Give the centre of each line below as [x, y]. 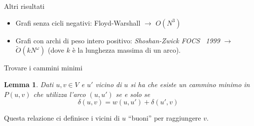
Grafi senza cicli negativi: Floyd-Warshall [78, 22]
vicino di [109, 84]
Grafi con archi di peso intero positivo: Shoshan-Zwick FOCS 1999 [118, 40]
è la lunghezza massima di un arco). [127, 50]
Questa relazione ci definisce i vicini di [62, 118]
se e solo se [133, 94]
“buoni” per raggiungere [165, 118]
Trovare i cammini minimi [43, 68]
